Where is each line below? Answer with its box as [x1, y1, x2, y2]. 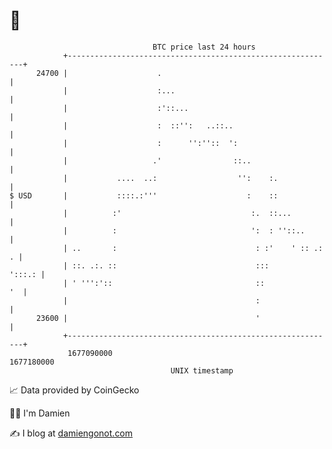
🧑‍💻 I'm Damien [9, 407, 71, 419]
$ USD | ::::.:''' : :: [9, 190, 279, 201]
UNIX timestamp [170, 365, 234, 376]
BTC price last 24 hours [152, 42, 256, 52]
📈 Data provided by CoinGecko [9, 384, 140, 396]
